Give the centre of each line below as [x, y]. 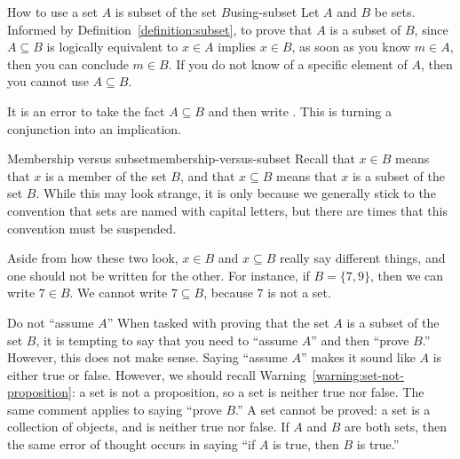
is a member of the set [106, 175]
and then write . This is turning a [300, 111]
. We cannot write [119, 293]
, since [431, 29]
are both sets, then [396, 427]
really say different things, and [362, 258]
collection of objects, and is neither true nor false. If [148, 427]
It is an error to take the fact [86, 111]
